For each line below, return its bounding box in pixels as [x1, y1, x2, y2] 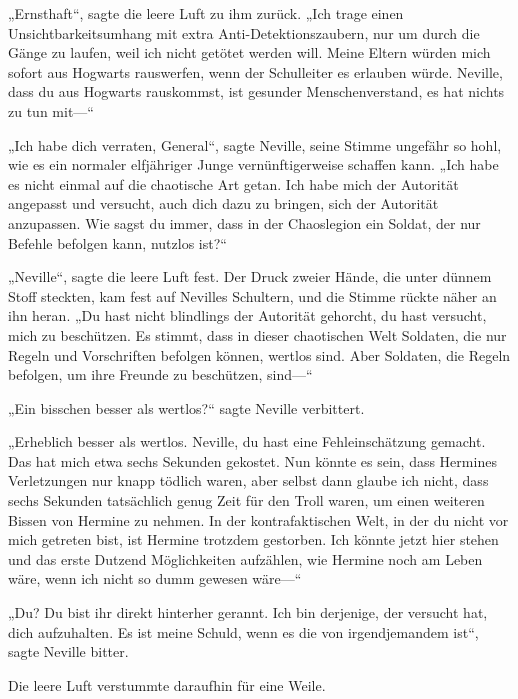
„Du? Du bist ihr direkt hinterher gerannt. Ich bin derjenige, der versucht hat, [8, 602, 488, 623]
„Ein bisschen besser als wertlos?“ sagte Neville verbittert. [8, 397, 365, 418]
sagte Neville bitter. [8, 641, 129, 662]
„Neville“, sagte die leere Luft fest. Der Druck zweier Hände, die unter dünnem [8, 266, 492, 287]
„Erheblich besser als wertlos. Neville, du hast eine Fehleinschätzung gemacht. [8, 431, 486, 452]
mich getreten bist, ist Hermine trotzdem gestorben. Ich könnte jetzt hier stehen [8, 529, 499, 550]
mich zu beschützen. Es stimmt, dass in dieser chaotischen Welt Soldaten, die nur [8, 324, 507, 345]
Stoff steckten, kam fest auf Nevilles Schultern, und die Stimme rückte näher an [8, 285, 497, 306]
